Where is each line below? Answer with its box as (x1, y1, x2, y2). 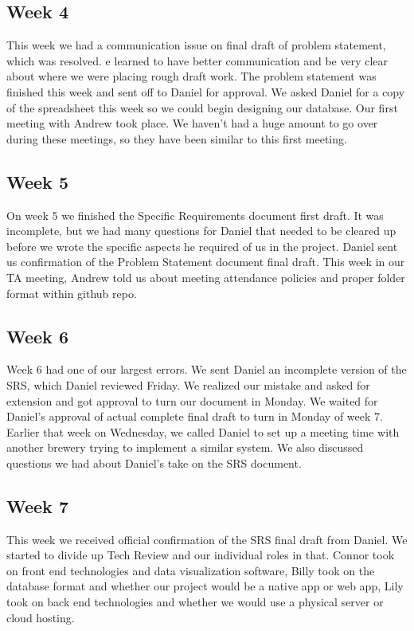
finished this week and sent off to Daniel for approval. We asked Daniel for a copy (6, 83, 405, 100)
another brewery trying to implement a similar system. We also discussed (6, 439, 364, 456)
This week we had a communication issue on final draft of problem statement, (6, 37, 386, 53)
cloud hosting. (6, 609, 75, 625)
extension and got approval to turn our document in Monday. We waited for (6, 392, 378, 409)
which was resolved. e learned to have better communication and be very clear (6, 52, 389, 69)
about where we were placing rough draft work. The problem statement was (6, 68, 377, 84)
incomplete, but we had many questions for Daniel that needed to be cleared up (6, 222, 396, 239)
